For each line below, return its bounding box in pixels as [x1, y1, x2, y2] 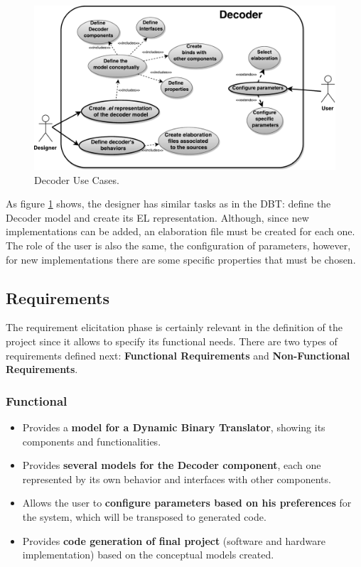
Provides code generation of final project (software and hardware [22, 533, 325, 548]
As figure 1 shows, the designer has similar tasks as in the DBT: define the [6, 196, 331, 211]
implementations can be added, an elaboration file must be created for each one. [6, 224, 355, 239]
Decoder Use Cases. [34, 172, 119, 187]
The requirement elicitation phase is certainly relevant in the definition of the [6, 320, 343, 335]
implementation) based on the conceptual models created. [22, 547, 274, 562]
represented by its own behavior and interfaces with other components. [22, 471, 331, 486]
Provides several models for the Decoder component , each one [22, 458, 321, 472]
